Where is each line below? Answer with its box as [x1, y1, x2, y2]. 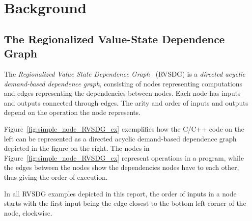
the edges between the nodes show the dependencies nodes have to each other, [4, 162, 239, 172]
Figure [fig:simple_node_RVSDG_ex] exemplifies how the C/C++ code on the [4, 123, 244, 134]
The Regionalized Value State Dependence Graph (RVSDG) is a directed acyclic [4, 68, 246, 79]
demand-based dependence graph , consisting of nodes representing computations [4, 78, 243, 88]
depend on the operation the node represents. [4, 107, 140, 117]
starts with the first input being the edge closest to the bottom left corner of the [4, 198, 246, 208]
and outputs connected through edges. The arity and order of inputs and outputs [4, 97, 249, 108]
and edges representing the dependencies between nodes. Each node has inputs [4, 88, 241, 98]
